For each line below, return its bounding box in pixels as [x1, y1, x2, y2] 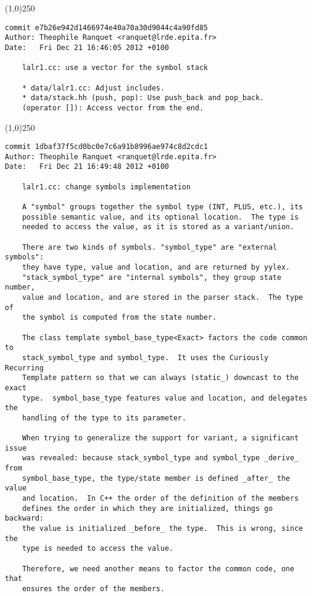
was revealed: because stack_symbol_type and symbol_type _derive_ [22, 454, 299, 463]
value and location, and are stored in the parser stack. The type [22, 293, 303, 302]
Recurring [5, 363, 44, 372]
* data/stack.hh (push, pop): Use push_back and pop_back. [22, 94, 264, 103]
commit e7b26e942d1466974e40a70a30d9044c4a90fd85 [5, 23, 208, 32]
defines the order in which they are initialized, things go [22, 504, 273, 513]
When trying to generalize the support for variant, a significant [22, 434, 299, 443]
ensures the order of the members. [22, 584, 165, 593]
